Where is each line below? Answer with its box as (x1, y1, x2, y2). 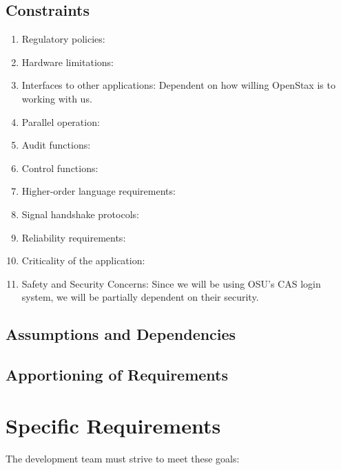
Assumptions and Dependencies (6, 323, 236, 345)
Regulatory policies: (21, 32, 105, 46)
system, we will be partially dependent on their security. (21, 290, 259, 304)
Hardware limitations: (21, 54, 114, 69)
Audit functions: (21, 138, 91, 152)
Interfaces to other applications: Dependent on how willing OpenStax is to (21, 78, 335, 92)
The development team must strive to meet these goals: (6, 451, 240, 465)
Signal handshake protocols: (21, 206, 139, 221)
